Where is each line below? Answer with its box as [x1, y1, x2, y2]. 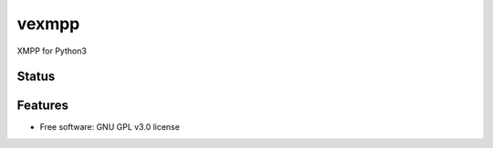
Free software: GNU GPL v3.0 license [39, 122, 180, 133]
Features [16, 98, 68, 113]
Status [16, 69, 56, 84]
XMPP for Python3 [16, 45, 87, 56]
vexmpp [16, 14, 80, 34]
